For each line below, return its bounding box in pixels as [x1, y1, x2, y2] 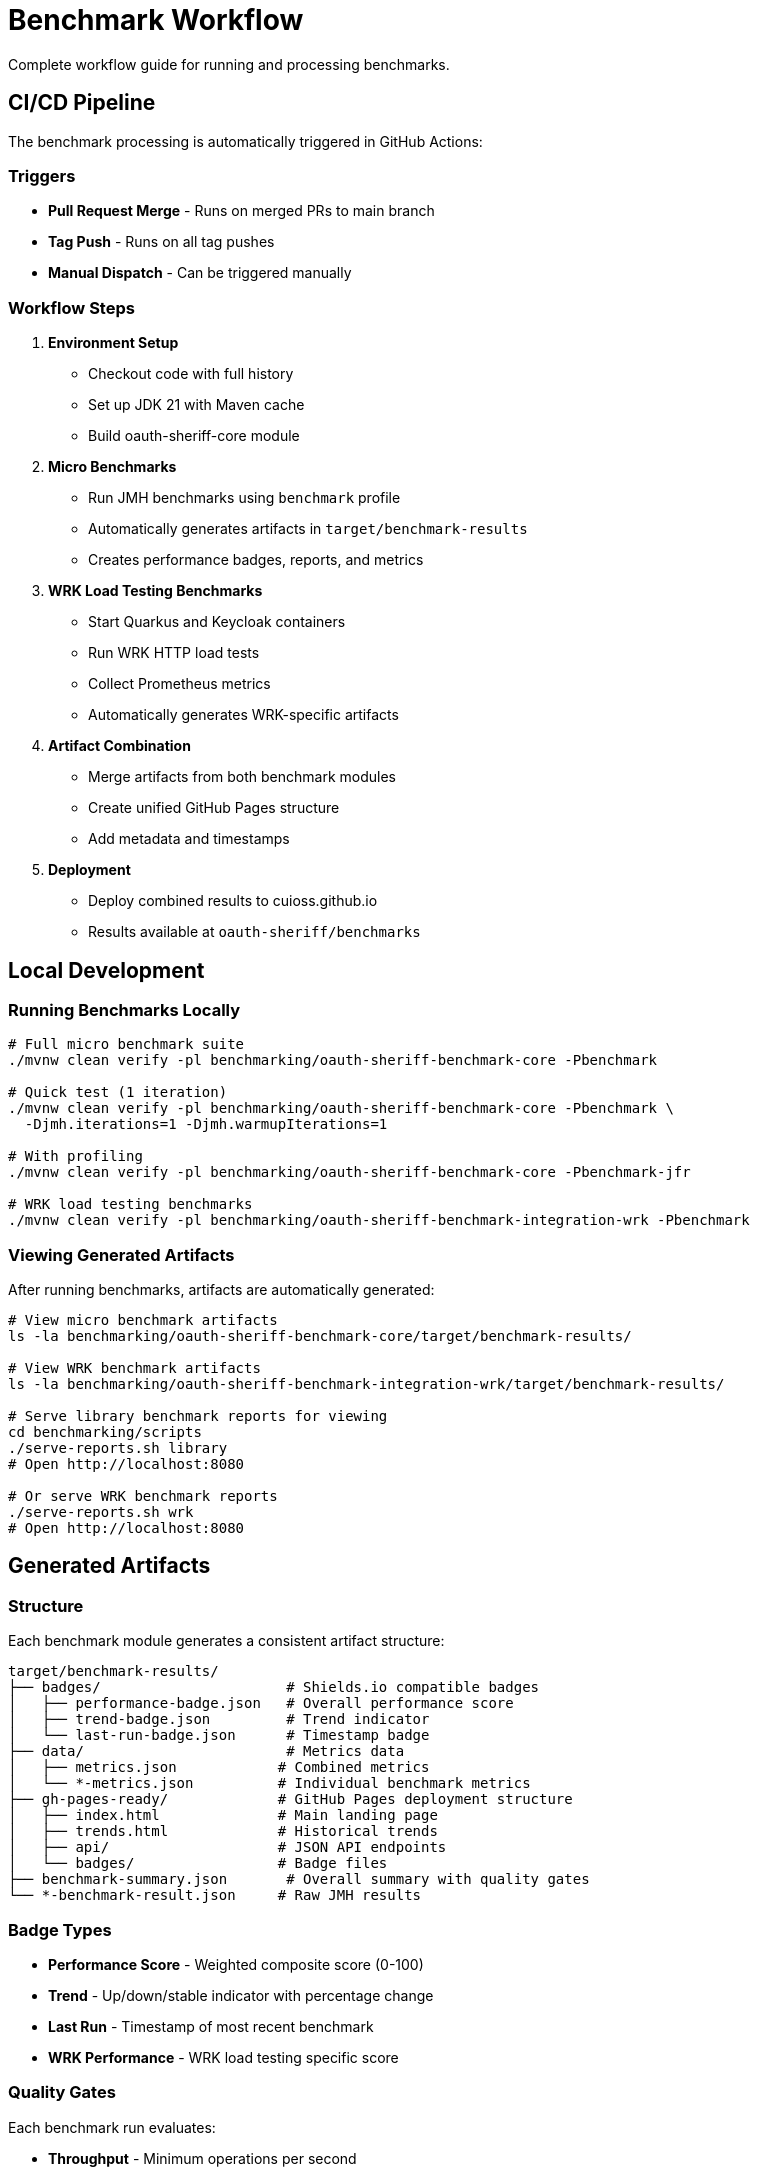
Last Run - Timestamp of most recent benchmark [48, 2018, 374, 2036]
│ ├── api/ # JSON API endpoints [8, 1839, 447, 1856]
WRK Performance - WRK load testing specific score [48, 2049, 399, 2067]
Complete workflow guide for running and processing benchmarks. [8, 55, 450, 73]
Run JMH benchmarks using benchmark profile [88, 489, 401, 507]
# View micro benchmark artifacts [8, 1312, 278, 1329]
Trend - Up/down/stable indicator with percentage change [48, 1987, 434, 2005]
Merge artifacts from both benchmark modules [88, 768, 396, 786]
